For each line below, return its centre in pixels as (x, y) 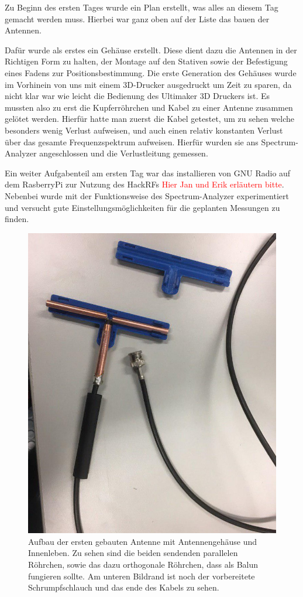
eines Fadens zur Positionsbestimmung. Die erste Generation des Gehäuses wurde (151, 72)
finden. (17, 219)
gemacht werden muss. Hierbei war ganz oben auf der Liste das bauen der (137, 18)
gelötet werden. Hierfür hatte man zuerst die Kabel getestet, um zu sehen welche (149, 119)
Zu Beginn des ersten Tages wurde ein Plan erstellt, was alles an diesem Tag (142, 7)
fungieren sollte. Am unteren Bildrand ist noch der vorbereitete (142, 576)
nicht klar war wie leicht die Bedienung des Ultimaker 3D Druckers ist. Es (137, 96)
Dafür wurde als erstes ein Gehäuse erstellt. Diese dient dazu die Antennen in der (151, 50)
